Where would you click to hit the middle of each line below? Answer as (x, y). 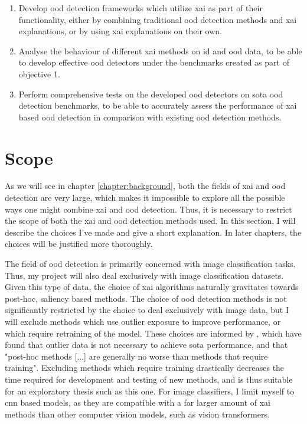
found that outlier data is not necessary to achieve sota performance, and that (146, 345)
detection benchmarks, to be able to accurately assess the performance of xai (158, 105)
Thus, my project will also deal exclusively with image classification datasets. (144, 275)
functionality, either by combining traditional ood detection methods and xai (158, 19)
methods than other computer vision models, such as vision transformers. (137, 414)
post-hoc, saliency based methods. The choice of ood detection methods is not (146, 298)
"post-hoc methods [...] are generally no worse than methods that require (136, 356)
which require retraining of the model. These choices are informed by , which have (153, 333)
